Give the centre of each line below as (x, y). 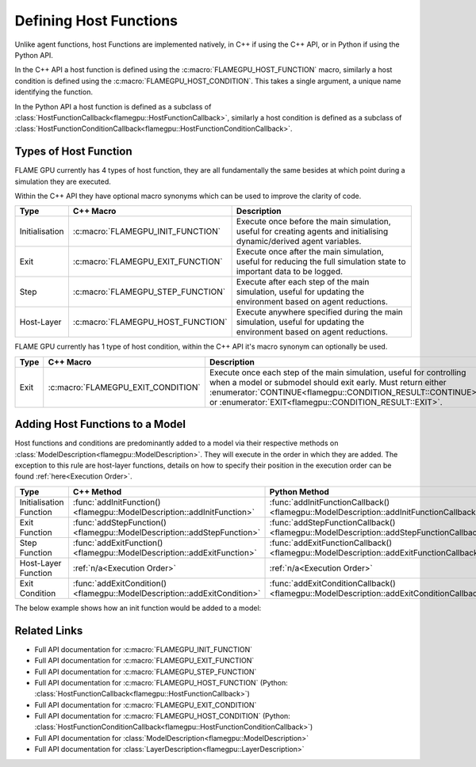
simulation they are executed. (63, 181)
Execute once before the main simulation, (314, 222)
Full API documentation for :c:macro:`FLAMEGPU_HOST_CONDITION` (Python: (163, 716)
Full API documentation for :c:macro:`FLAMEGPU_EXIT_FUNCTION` (144, 661)
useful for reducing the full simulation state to (321, 261)
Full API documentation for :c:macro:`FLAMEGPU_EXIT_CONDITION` (146, 704)
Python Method (299, 491)
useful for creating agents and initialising (312, 231)
